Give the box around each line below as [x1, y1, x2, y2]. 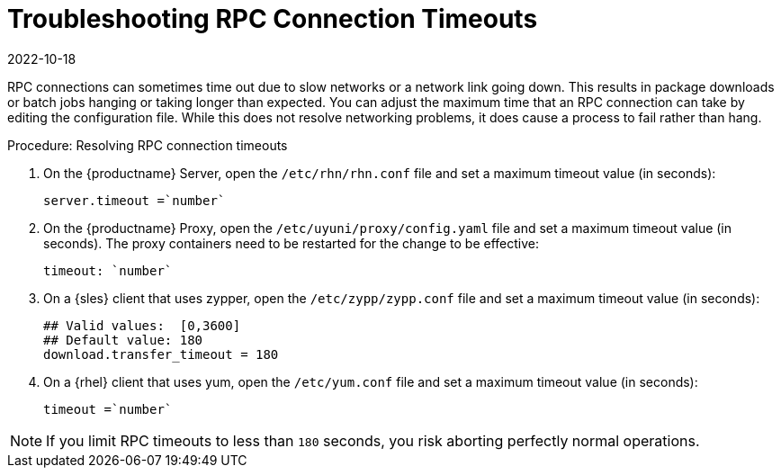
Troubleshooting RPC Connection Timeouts [7, 4, 538, 34]
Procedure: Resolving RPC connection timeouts [7, 137, 288, 153]
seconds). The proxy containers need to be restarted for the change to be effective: [43, 235, 540, 251]
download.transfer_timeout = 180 [43, 346, 279, 362]
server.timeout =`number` [43, 193, 226, 208]
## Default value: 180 [43, 332, 203, 347]
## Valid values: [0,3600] [43, 318, 241, 333]
